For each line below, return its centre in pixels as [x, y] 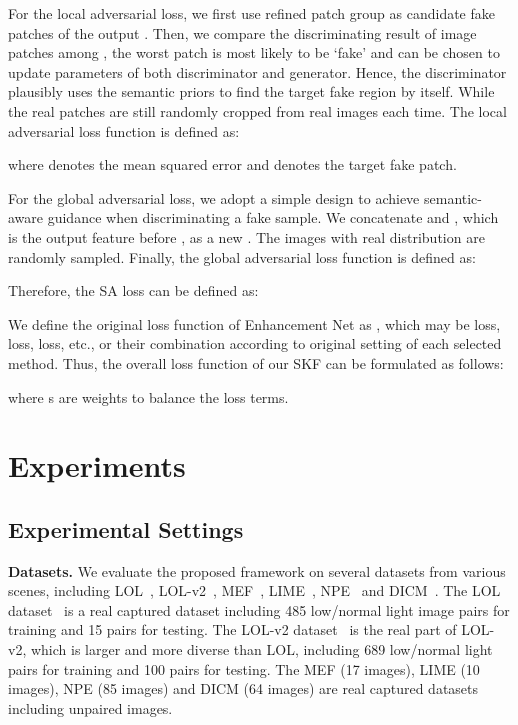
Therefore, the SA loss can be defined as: [133, 290]
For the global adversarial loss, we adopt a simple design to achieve [214, 197]
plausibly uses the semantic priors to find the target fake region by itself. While [251, 91]
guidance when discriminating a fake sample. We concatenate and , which [273, 217]
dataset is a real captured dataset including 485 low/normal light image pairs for [259, 609]
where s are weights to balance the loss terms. [148, 396]
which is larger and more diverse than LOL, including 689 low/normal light [261, 649]
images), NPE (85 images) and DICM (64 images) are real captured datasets [243, 688]
